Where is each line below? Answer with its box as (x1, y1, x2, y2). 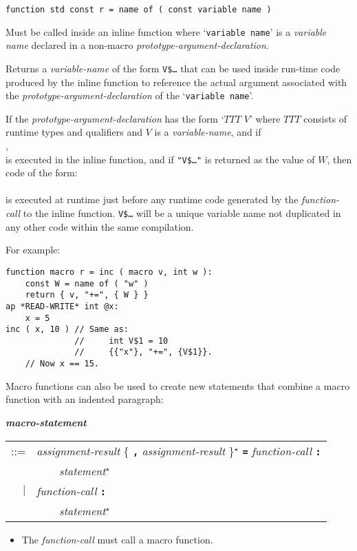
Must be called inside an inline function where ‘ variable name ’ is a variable (6, 24, 327, 39)
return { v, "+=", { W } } (25, 290, 149, 300)
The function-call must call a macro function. (21, 532, 213, 546)
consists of (303, 111, 347, 125)
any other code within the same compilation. (6, 219, 194, 233)
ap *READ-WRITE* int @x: (6, 301, 119, 311)
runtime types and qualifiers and (6, 125, 142, 139)
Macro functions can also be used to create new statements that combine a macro (6, 378, 350, 393)
